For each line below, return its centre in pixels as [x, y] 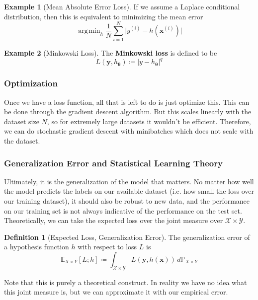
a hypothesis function [37, 247]
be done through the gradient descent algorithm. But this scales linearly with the [128, 112]
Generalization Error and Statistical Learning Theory [113, 163]
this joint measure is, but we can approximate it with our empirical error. [116, 292]
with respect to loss [107, 247]
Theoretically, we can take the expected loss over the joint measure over [114, 220]
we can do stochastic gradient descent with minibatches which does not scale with [129, 131]
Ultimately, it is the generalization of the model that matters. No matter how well [129, 181]
